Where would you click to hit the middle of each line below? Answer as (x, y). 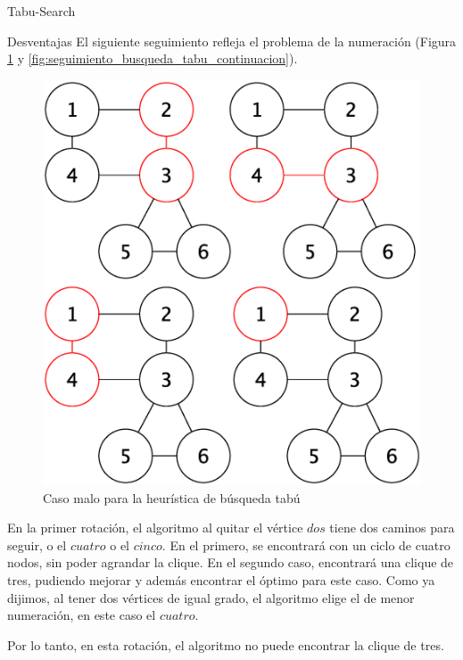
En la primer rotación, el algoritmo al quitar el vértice (155, 528)
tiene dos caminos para (392, 528)
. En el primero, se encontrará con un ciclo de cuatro (306, 544)
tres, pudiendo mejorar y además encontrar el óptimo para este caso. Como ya (221, 579)
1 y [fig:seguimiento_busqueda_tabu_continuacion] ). (153, 58)
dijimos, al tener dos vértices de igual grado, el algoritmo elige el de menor (211, 597)
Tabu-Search (41, 11)
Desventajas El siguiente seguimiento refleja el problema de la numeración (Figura (232, 41)
